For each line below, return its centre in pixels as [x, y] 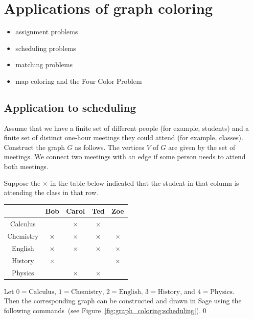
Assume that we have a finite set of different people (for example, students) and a [126, 128]
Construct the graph [34, 147]
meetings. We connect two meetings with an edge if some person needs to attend [125, 157]
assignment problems [47, 32]
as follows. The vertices [109, 147]
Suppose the [22, 183]
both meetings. [26, 166]
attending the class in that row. [51, 192]
